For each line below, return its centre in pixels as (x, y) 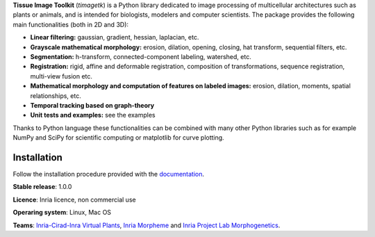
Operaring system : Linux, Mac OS (62, 213)
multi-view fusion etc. (61, 76)
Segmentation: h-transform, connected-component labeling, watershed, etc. (141, 56)
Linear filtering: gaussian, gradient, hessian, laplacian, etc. (115, 38)
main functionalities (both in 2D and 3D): (70, 24)
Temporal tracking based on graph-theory (92, 105)
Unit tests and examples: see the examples (93, 115)
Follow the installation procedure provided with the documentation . (109, 174)
